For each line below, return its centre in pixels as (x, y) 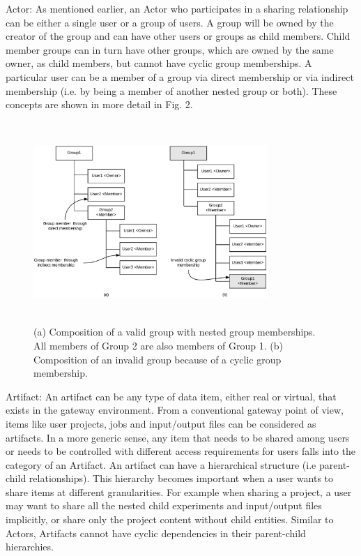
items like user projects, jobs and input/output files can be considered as (161, 423)
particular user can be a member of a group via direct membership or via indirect (180, 76)
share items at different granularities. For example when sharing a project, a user (179, 491)
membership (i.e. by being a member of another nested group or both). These (171, 90)
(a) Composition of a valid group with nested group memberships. (175, 332)
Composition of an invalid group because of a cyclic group (158, 359)
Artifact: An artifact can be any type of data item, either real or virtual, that (171, 396)
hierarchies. (30, 547)
